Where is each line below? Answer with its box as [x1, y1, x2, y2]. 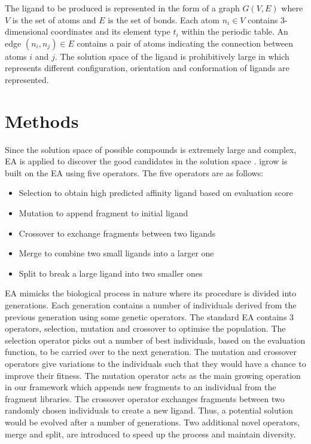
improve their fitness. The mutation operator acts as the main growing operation [5, 369, 301, 381]
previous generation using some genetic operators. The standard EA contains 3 [5, 310, 294, 323]
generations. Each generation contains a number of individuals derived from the [5, 299, 297, 311]
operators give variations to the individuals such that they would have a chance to [5, 357, 306, 369]
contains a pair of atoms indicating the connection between [77, 36, 293, 49]
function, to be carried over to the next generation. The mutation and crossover [5, 345, 297, 358]
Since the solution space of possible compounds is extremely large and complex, [5, 143, 297, 155]
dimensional [5, 25, 48, 38]
